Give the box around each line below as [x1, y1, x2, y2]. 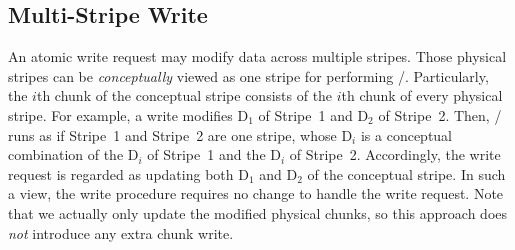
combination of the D [8, 144, 139, 165]
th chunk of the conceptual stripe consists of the [36, 85, 333, 106]
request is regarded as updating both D [8, 163, 249, 184]
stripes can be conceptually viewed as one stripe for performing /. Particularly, [8, 65, 489, 86]
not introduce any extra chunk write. [8, 222, 234, 243]
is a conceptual [360, 124, 453, 145]
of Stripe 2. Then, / [378, 104, 502, 125]
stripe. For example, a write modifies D [8, 104, 249, 125]
